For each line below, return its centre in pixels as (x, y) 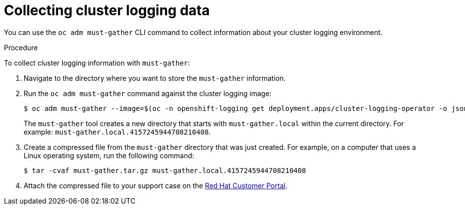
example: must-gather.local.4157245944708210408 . (117, 132)
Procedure (21, 47)
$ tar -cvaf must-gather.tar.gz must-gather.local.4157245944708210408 (165, 170)
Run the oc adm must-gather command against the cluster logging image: (148, 93)
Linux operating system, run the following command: (109, 155)
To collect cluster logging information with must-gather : (97, 63)
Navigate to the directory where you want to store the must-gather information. (155, 78)
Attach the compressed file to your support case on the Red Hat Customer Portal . (156, 185)
